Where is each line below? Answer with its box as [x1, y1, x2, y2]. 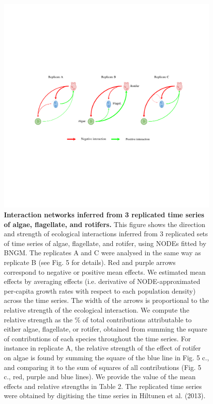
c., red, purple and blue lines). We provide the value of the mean [4, 371, 196, 382]
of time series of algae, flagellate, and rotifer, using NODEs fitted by [4, 238, 207, 248]
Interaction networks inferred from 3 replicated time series [4, 210, 204, 220]
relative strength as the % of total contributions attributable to [4, 314, 192, 324]
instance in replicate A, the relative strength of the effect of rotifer [4, 343, 201, 353]
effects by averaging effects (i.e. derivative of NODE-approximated [4, 276, 200, 286]
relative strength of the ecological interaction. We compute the [4, 304, 189, 315]
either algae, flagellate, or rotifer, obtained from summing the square [4, 324, 208, 334]
